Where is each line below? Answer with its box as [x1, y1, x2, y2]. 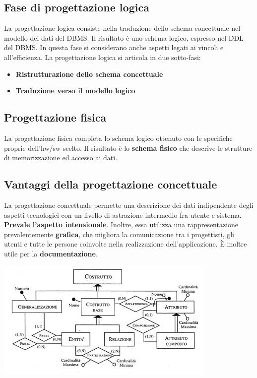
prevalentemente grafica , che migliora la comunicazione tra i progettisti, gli [4, 229, 234, 239]
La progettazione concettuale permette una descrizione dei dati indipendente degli [4, 199, 254, 210]
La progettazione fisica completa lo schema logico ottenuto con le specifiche [4, 132, 233, 143]
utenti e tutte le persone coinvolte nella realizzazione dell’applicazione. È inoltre [4, 239, 247, 249]
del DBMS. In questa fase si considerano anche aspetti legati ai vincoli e [4, 42, 224, 53]
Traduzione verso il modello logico [15, 85, 135, 96]
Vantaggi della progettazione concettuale [4, 177, 217, 192]
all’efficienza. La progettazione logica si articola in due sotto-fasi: [4, 52, 201, 62]
